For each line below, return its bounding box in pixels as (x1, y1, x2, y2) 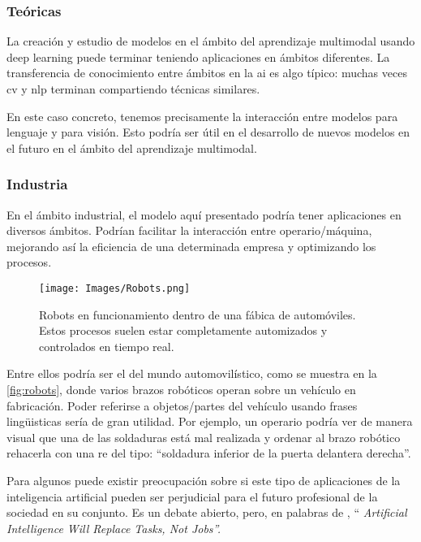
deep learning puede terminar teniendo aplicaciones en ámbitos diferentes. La (6, 48, 390, 65)
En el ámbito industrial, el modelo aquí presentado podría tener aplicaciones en (6, 206, 402, 223)
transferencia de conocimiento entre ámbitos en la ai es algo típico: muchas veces (6, 64, 407, 81)
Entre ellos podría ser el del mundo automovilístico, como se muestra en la (6, 365, 377, 382)
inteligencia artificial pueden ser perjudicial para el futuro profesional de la (6, 488, 378, 505)
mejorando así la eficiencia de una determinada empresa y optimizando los (6, 237, 376, 254)
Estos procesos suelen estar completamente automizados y (39, 322, 328, 339)
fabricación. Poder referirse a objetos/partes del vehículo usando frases (6, 397, 358, 414)
